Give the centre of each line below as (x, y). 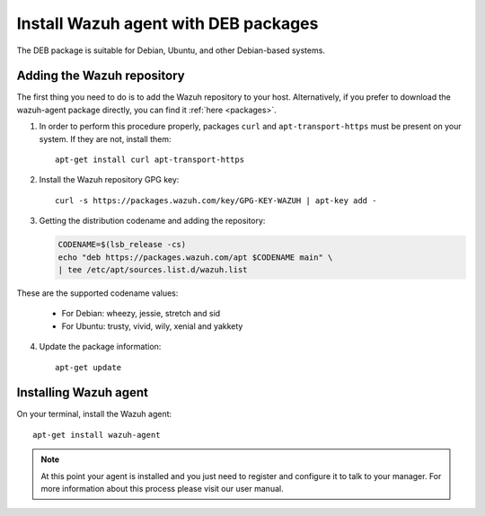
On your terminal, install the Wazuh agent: (94, 414)
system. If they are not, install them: (105, 138)
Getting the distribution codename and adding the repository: (152, 221)
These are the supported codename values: (97, 293)
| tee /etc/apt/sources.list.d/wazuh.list (153, 269)
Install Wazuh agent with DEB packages (168, 23)
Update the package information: (100, 347)
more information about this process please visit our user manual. (162, 488)
